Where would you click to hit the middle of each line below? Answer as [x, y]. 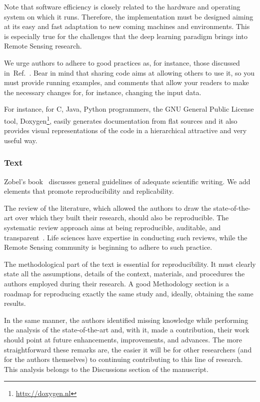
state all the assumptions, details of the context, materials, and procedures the [124, 274]
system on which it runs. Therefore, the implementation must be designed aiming [129, 16]
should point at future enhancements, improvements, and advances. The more [123, 339]
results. [15, 303]
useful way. [21, 140]
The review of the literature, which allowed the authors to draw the [108, 208]
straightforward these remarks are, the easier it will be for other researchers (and [128, 349]
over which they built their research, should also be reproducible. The [122, 218]
